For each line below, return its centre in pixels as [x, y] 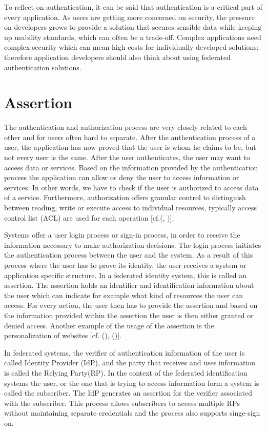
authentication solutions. [43, 67]
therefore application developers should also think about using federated [117, 57]
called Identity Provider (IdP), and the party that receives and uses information [130, 363]
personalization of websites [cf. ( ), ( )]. [63, 335]
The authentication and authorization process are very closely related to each [126, 127]
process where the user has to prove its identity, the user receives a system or [125, 265]
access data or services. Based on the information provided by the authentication [131, 167]
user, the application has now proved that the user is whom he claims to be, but [130, 147]
